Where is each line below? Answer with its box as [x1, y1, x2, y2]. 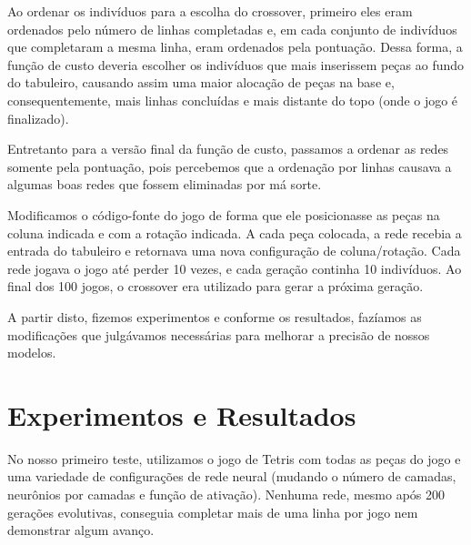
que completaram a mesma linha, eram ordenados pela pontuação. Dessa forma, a [7, 37, 463, 56]
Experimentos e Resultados [7, 396, 356, 433]
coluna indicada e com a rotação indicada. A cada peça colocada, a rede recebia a [7, 223, 462, 242]
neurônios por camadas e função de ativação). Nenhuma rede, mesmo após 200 [7, 485, 446, 503]
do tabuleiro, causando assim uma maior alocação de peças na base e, [7, 73, 395, 92]
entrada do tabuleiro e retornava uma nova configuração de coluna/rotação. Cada [7, 241, 461, 260]
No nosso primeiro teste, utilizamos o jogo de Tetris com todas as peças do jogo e [7, 449, 461, 468]
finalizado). [7, 108, 69, 127]
